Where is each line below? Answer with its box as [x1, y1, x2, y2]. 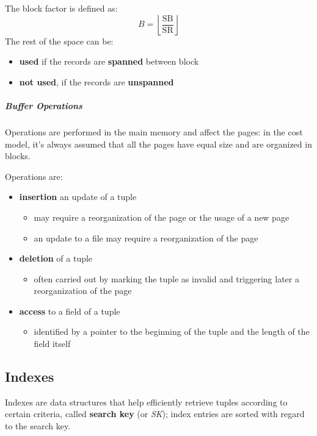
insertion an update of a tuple [19, 190, 137, 203]
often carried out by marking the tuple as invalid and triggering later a [34, 272, 299, 285]
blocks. [5, 149, 31, 162]
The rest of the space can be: [5, 34, 114, 47]
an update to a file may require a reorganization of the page [34, 231, 258, 244]
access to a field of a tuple [19, 304, 120, 317]
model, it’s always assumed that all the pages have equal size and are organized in [5, 137, 312, 150]
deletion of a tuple [19, 252, 93, 265]
